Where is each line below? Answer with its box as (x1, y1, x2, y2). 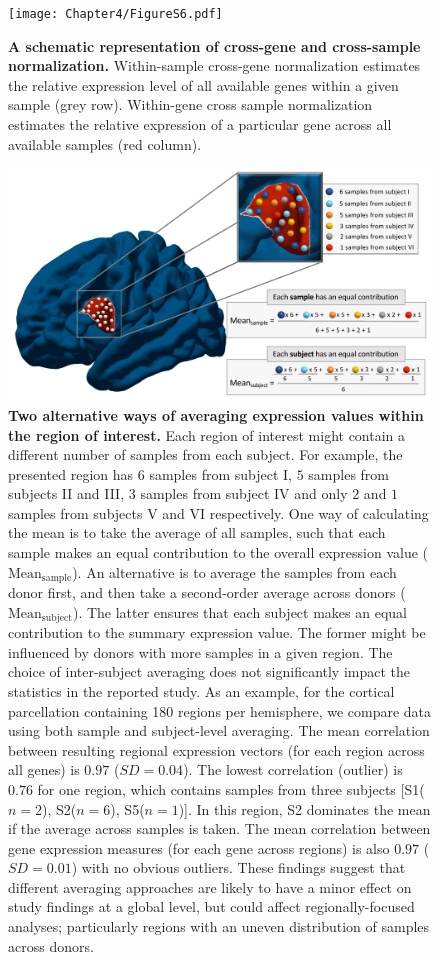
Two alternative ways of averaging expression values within (8, 404, 424, 425)
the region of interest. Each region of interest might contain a (8, 424, 406, 445)
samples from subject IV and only (140, 483, 348, 504)
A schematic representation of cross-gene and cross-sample (8, 35, 421, 56)
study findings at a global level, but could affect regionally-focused (8, 896, 415, 917)
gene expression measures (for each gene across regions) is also (8, 837, 390, 858)
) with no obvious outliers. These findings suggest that (71, 857, 406, 878)
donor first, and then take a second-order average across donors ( (8, 582, 406, 603)
